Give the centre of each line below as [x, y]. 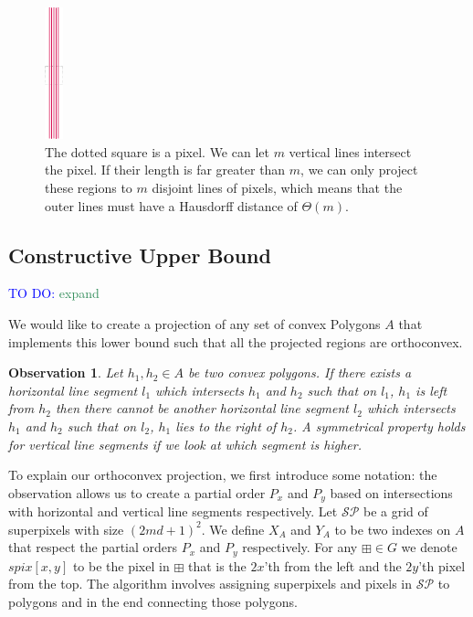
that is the [217, 565]
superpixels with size [66, 529]
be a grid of [396, 511]
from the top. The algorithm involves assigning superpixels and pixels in [210, 584]
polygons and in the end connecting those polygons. [153, 602]
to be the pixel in [121, 565]
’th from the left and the [333, 565]
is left [431, 390]
